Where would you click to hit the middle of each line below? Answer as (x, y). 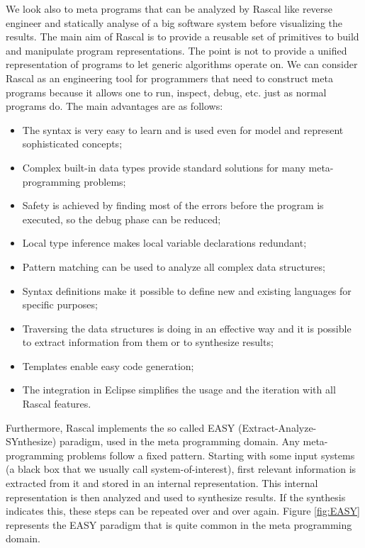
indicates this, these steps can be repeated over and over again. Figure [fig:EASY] (183, 511)
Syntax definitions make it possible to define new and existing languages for (187, 290)
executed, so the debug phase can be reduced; (122, 219)
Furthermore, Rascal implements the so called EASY (120, 427)
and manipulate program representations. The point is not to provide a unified (176, 50)
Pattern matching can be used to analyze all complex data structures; (174, 266)
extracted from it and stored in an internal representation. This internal (162, 483)
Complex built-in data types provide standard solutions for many (164, 167)
